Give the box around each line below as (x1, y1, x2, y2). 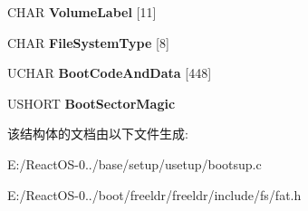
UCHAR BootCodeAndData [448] (7, 63, 212, 82)
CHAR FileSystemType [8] (7, 33, 169, 52)
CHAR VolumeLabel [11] (7, 3, 157, 21)
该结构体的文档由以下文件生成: (7, 124, 188, 143)
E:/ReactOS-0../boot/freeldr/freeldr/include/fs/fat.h (7, 185, 302, 204)
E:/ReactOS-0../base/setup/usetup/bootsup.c (7, 154, 262, 173)
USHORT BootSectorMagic (7, 93, 176, 112)
